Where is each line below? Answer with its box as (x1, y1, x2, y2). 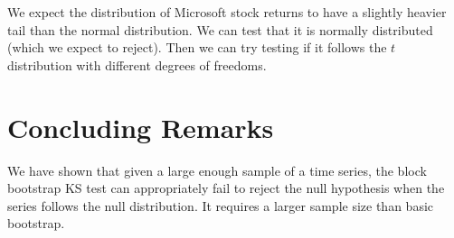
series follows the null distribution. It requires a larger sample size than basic (7, 196, 434, 215)
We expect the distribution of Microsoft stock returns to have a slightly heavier (7, 3, 447, 21)
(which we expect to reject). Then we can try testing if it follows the (7, 38, 387, 57)
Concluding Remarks (7, 108, 274, 145)
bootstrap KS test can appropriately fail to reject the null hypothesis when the (7, 178, 445, 197)
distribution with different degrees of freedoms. (7, 55, 267, 74)
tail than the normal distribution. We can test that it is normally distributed (7, 20, 433, 39)
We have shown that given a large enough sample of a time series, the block (7, 160, 427, 179)
